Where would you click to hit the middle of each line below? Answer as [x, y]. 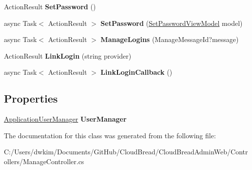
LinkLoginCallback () [136, 72]
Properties [31, 98]
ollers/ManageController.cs [44, 161]
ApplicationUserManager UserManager [65, 119]
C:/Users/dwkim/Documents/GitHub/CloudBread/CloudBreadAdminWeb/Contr [126, 152]
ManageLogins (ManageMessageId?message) [170, 39]
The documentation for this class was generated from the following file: [110, 135]
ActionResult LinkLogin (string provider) [68, 55]
